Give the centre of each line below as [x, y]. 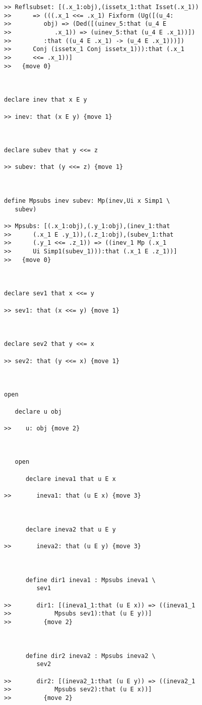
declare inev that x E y [46, 100]
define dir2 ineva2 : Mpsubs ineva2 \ [90, 656]
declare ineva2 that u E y [71, 529]
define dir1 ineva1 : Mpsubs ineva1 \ [90, 580]
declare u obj [38, 411]
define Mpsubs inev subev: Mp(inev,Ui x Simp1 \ [87, 201]
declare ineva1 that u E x [71, 479]
